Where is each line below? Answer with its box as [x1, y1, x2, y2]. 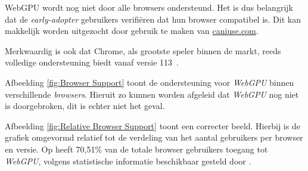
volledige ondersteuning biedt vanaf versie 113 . [5, 56, 179, 69]
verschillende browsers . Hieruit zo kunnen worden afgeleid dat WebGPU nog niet [5, 88, 299, 100]
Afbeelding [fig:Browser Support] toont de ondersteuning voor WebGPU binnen [5, 76, 294, 88]
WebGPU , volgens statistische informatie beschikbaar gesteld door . [5, 154, 251, 167]
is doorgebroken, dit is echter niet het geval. [5, 100, 165, 112]
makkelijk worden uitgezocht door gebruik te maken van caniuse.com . [5, 24, 259, 37]
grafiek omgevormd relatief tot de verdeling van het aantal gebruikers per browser [5, 131, 303, 144]
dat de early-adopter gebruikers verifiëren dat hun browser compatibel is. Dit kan [5, 13, 301, 25]
